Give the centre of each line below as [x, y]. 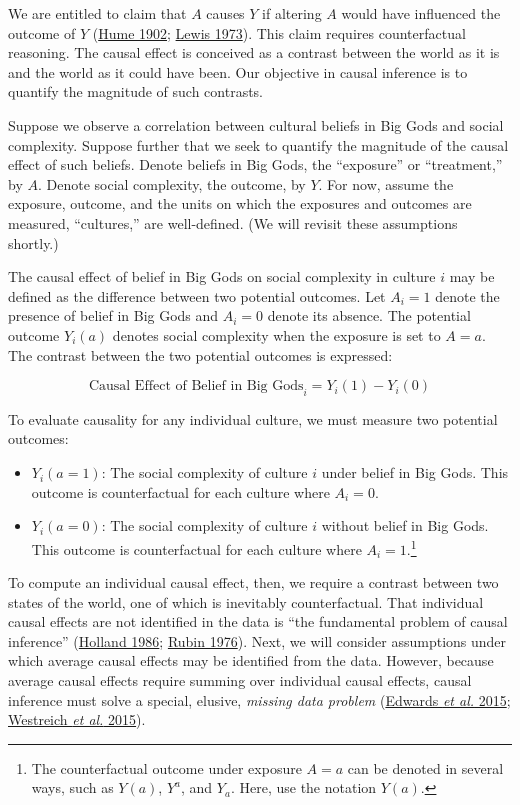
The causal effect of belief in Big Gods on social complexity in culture [222, 276]
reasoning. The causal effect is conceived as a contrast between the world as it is [254, 52]
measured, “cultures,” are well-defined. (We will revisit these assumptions [233, 222]
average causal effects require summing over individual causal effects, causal [240, 680]
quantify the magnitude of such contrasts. [136, 91]
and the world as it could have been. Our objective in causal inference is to [238, 71]
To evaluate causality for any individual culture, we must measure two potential [253, 418]
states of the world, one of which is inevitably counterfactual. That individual [246, 601]
